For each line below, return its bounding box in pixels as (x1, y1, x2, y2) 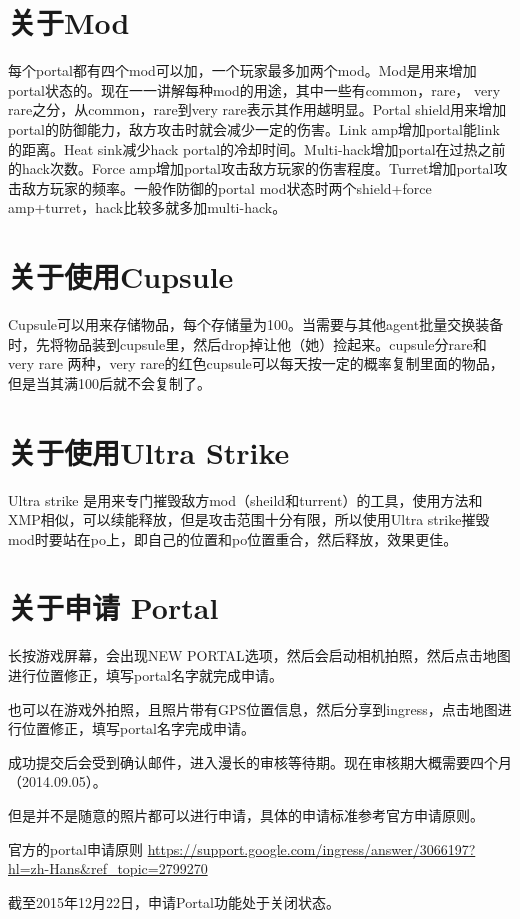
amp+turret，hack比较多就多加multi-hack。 (8, 197, 287, 218)
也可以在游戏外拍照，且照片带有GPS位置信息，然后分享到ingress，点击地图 (8, 698, 498, 719)
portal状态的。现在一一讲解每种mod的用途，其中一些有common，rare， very (8, 79, 501, 100)
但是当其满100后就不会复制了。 (8, 372, 211, 393)
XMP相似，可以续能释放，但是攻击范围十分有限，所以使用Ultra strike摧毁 (8, 509, 490, 530)
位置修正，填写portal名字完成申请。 (21, 718, 256, 739)
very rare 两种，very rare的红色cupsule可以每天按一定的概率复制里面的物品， (8, 353, 504, 374)
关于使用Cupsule (8, 256, 234, 297)
